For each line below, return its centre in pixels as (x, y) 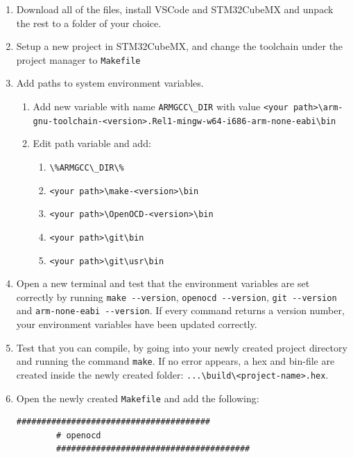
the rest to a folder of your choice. (89, 23)
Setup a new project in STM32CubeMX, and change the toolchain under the (180, 46)
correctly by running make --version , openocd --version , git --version (176, 296)
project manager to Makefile (78, 59)
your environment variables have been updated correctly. (137, 324)
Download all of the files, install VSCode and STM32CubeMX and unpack (175, 9)
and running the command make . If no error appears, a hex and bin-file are (175, 361)
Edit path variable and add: (92, 143)
